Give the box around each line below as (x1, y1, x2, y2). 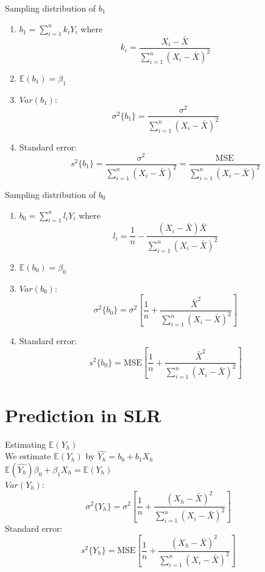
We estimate (5, 450, 51, 462)
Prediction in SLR (5, 402, 161, 427)
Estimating (5, 437, 46, 450)
